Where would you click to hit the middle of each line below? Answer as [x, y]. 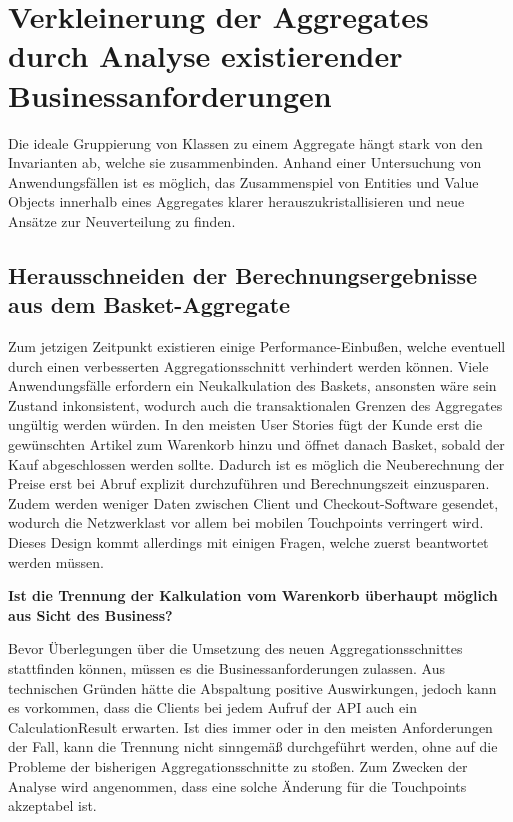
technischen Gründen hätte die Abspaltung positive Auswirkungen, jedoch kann [252, 687]
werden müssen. [56, 561]
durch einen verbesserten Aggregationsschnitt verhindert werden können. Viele [248, 365]
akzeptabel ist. [52, 805]
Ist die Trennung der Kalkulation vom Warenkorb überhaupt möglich [253, 595]
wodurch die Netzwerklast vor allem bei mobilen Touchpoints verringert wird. [246, 522]
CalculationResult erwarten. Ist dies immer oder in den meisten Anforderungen [250, 726]
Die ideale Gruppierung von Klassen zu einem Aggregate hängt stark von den [245, 142]
